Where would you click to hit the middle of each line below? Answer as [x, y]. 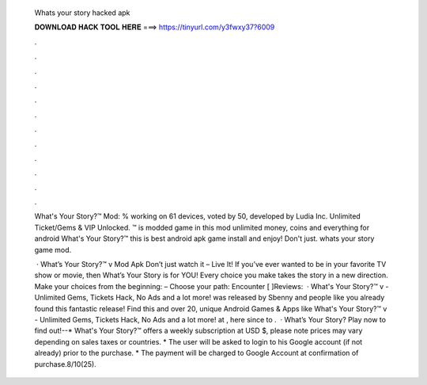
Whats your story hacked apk [82, 13]
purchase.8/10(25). [65, 364]
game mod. [53, 250]
